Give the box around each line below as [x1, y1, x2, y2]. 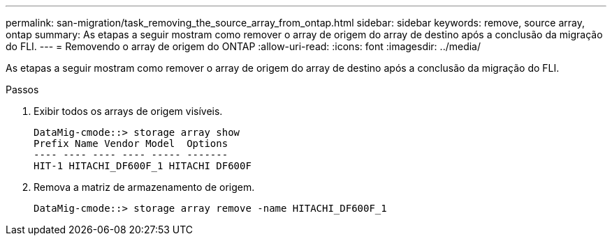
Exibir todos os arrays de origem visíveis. [34, 105, 223, 117]
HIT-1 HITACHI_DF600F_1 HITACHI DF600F [34, 160, 252, 171]
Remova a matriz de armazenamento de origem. [34, 181, 255, 193]
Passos [6, 84, 39, 95]
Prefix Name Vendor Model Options [34, 138, 228, 149]
